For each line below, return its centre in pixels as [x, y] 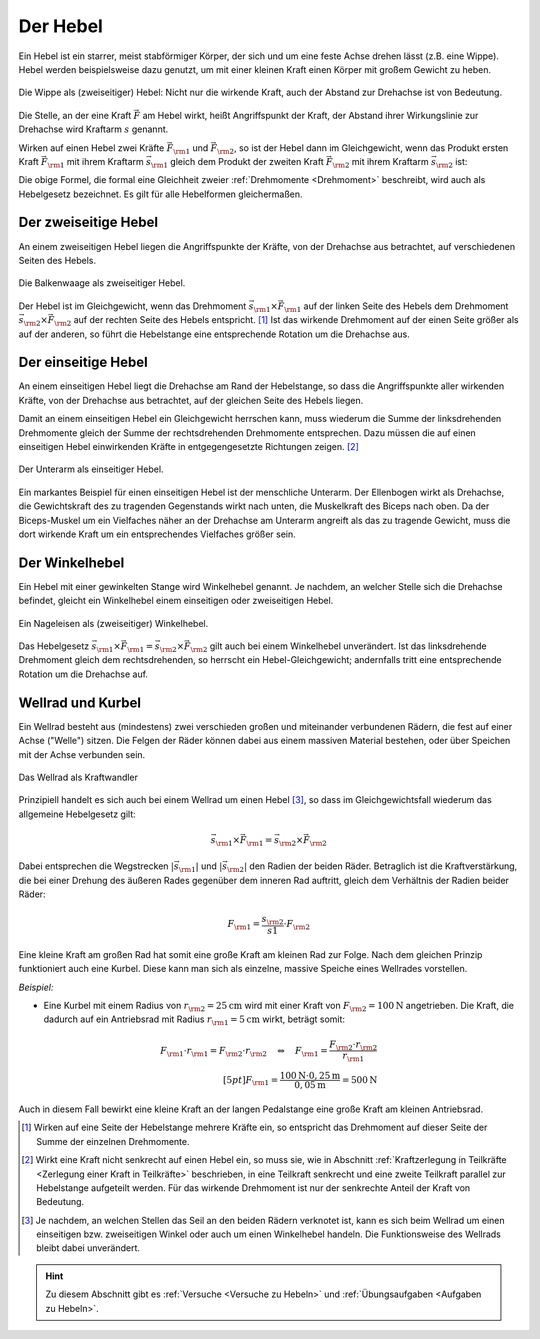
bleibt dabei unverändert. [88, 1248]
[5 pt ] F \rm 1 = [251, 1081]
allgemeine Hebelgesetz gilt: [77, 814]
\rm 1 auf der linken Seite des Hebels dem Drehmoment [396, 307]
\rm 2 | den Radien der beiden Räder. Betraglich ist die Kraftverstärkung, [372, 867]
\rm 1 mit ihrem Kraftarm [95, 162]
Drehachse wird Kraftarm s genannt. [93, 129]
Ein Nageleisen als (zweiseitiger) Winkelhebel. [113, 623]
